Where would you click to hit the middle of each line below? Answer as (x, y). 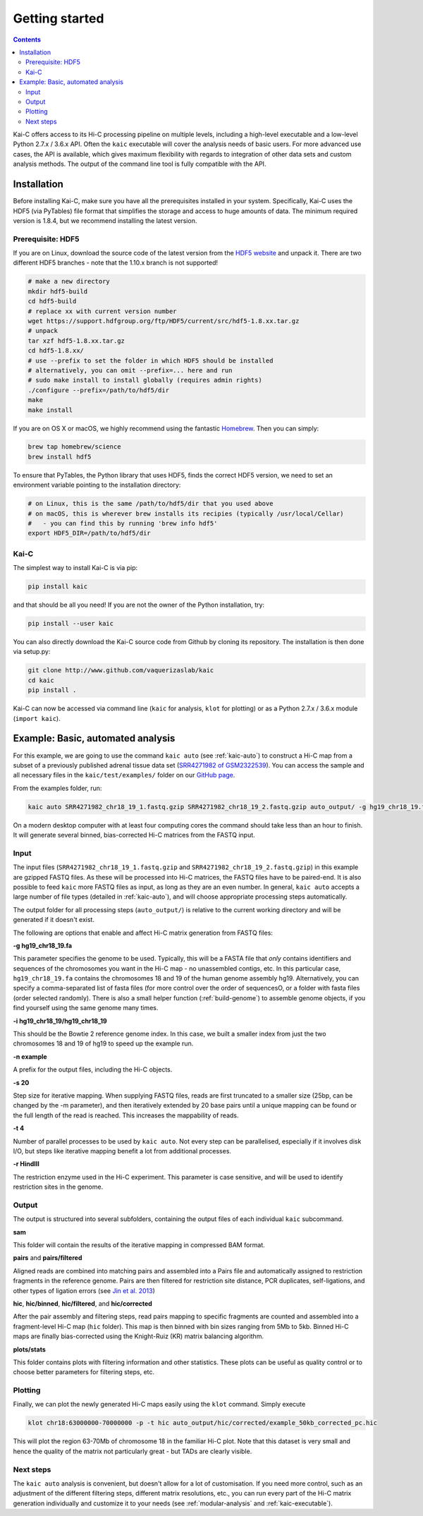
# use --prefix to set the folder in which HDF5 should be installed (151, 360)
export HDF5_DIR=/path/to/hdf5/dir (89, 533)
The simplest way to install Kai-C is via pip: (75, 568)
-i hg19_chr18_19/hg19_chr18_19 (60, 1021)
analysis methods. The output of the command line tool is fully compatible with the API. (140, 164)
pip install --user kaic (71, 624)
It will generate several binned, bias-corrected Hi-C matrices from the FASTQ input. (134, 835)
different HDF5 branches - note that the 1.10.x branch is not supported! (116, 263)
